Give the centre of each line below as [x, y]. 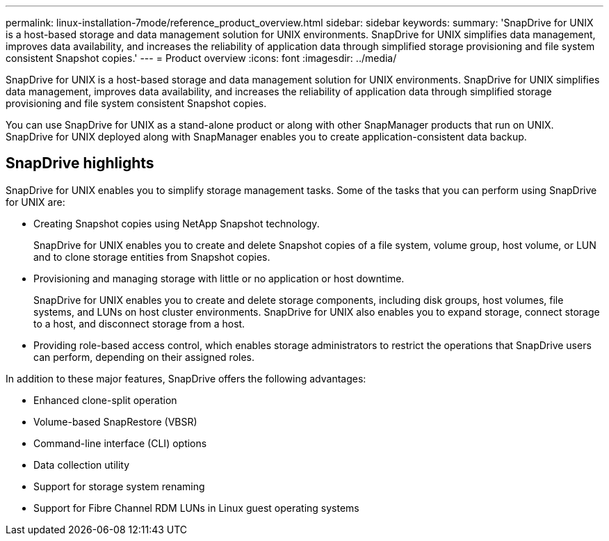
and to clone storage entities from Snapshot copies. [152, 257]
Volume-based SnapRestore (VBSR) [115, 421]
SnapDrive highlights [80, 163]
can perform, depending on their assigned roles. [144, 357]
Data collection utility [82, 465]
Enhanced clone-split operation [105, 400]
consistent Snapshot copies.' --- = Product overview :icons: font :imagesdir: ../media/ [201, 58]
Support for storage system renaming [119, 486]
